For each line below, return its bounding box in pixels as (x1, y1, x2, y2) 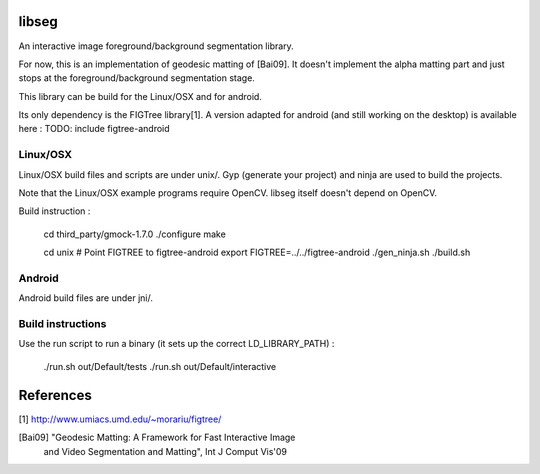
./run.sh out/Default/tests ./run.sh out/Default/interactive (43, 360, 277, 372)
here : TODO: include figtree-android (18, 123, 170, 135)
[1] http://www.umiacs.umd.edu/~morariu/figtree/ (18, 413, 222, 425)
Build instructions (18, 317, 107, 331)
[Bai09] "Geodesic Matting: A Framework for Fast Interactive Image (18, 431, 296, 444)
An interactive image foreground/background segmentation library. (18, 40, 294, 52)
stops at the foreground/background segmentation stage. (18, 72, 255, 84)
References (18, 386, 92, 404)
